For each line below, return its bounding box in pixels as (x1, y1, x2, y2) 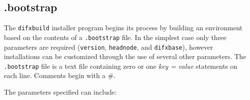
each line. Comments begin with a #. (4, 70, 116, 80)
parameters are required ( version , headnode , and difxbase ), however (4, 41, 213, 52)
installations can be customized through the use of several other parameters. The (4, 51, 247, 61)
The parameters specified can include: (4, 87, 117, 97)
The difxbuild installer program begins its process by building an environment (4, 22, 243, 33)
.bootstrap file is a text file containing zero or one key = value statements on (4, 60, 238, 71)
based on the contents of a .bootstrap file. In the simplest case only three (4, 32, 227, 42)
